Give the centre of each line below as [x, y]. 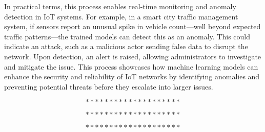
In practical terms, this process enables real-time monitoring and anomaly [120, 6]
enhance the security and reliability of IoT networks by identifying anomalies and [132, 76]
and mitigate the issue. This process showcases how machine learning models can [131, 66]
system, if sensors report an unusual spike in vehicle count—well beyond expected [132, 26]
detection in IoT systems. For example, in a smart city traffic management [121, 16]
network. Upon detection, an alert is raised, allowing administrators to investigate [133, 56]
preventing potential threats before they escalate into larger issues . [109, 86]
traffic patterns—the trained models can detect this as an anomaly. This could [127, 36]
